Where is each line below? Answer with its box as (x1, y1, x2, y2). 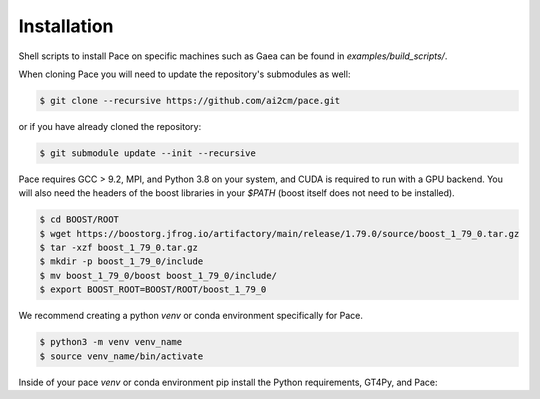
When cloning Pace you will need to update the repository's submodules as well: (18, 68, 351, 80)
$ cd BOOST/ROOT (39, 214, 120, 225)
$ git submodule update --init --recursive (39, 147, 257, 159)
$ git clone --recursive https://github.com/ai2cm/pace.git (39, 95, 341, 106)
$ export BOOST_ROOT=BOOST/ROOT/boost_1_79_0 (39, 284, 267, 295)
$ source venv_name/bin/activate (39, 350, 204, 362)
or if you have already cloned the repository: (18, 120, 202, 132)
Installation (18, 15, 114, 37)
